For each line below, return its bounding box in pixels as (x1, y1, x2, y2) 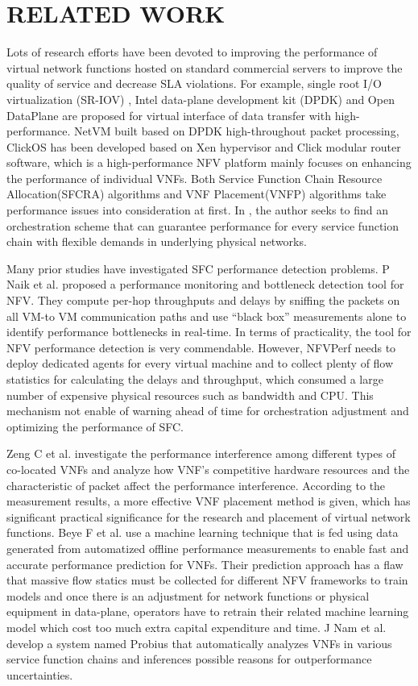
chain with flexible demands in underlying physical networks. (6, 233, 307, 250)
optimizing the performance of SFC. (6, 418, 184, 434)
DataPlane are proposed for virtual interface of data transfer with (6, 106, 331, 123)
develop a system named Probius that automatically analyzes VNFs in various (6, 634, 392, 651)
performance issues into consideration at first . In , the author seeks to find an (6, 202, 389, 218)
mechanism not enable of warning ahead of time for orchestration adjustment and (6, 402, 409, 419)
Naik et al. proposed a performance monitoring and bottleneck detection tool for (6, 276, 404, 293)
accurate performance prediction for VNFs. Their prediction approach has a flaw (6, 555, 404, 572)
